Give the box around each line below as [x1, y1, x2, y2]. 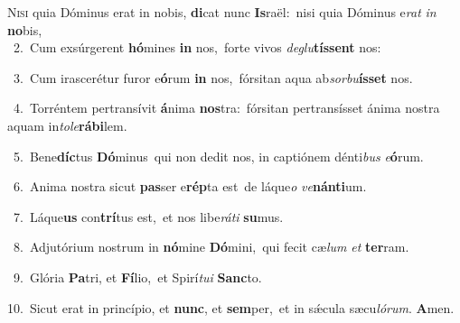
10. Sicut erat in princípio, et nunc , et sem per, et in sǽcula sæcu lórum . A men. [7, 298, 455, 317]
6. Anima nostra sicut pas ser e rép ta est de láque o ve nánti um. [13, 177, 367, 196]
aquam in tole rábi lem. [7, 115, 127, 134]
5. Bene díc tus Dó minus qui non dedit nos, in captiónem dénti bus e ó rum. [13, 146, 424, 165]
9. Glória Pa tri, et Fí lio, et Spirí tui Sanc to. [13, 267, 262, 286]
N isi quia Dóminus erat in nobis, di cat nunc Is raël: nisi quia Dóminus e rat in [7, 3, 437, 21]
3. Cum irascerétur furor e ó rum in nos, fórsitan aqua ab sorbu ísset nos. [13, 68, 413, 87]
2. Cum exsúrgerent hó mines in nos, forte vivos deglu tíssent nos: [13, 38, 381, 57]
